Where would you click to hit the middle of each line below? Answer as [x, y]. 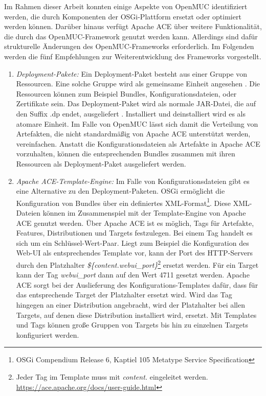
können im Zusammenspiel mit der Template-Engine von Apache [144, 212]
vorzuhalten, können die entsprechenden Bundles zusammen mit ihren [126, 154]
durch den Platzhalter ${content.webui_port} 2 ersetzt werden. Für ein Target [137, 264]
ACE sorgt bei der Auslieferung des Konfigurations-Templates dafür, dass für [137, 284]
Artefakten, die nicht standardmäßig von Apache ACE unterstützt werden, [133, 134]
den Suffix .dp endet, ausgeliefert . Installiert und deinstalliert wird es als [131, 113]
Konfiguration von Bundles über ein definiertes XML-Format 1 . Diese [124, 202]
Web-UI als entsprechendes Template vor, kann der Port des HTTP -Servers [134, 253]
